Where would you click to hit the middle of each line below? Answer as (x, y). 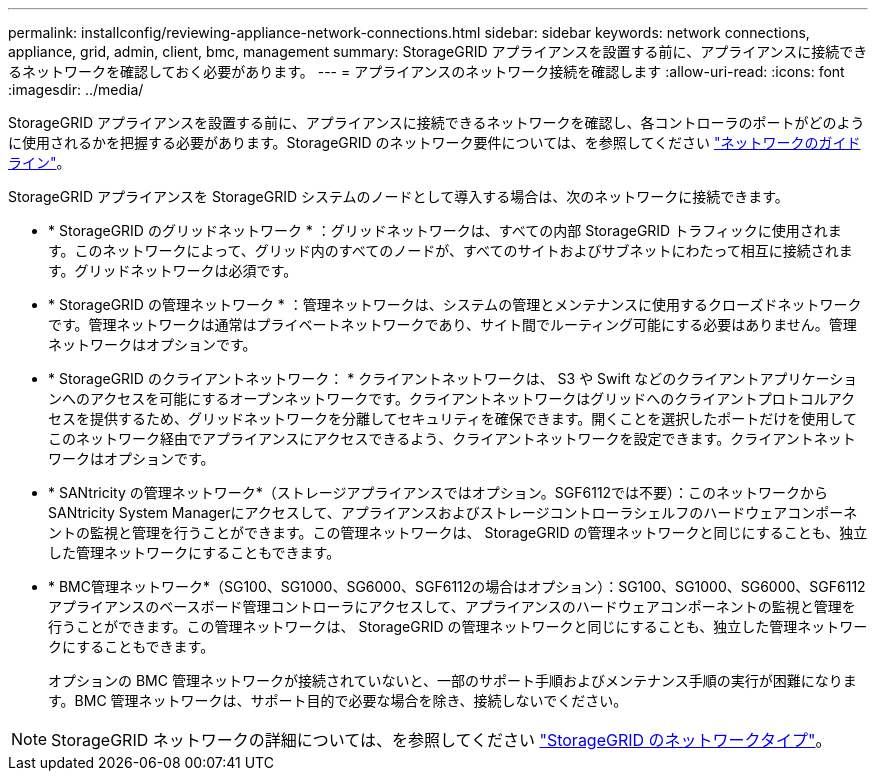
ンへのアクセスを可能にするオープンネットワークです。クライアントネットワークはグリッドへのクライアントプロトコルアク (452, 398)
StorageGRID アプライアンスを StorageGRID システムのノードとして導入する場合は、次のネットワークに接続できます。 (398, 196)
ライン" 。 (39, 162)
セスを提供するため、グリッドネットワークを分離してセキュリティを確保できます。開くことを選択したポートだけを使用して (452, 418)
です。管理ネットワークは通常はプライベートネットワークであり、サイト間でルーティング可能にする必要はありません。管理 (452, 324)
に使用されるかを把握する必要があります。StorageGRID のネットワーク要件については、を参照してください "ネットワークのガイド (434, 142)
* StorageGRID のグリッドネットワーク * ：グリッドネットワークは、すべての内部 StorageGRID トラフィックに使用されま (445, 230)
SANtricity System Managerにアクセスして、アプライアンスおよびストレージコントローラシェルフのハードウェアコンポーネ (453, 512)
